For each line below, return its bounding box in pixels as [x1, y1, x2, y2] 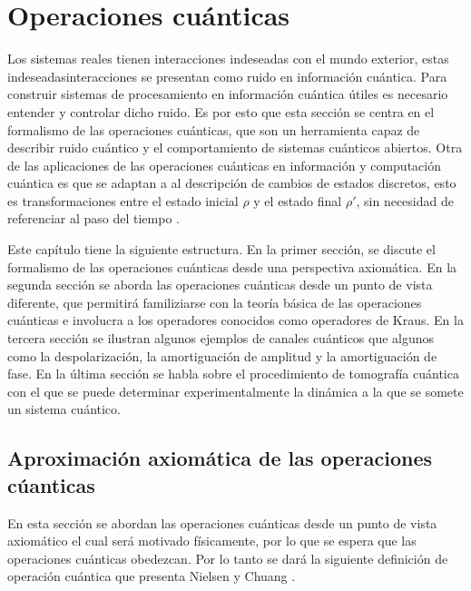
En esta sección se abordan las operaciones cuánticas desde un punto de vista [7, 513, 437, 532]
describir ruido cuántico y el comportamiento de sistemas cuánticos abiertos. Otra [7, 138, 463, 157]
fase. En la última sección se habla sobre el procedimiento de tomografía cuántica [7, 364, 459, 383]
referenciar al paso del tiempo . [7, 209, 180, 228]
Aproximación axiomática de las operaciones [7, 444, 433, 472]
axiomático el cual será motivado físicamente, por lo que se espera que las [7, 531, 417, 550]
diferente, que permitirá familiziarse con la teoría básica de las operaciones [7, 292, 422, 311]
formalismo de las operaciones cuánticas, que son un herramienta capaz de [7, 120, 420, 139]
